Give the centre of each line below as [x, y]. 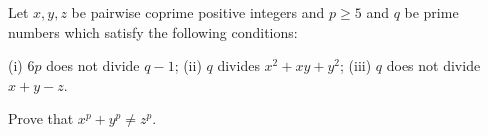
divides [238, 65]
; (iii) [356, 65]
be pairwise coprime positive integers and [198, 12]
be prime [431, 12]
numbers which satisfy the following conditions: [153, 31]
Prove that [41, 118]
